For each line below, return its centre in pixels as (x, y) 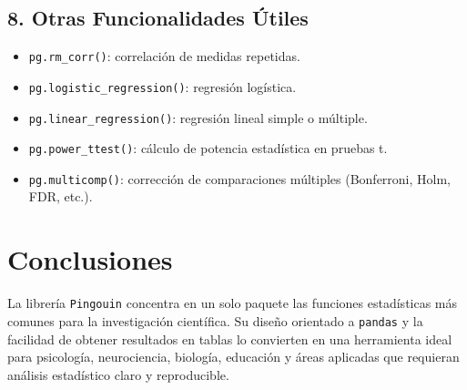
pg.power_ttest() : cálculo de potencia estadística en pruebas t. (208, 148)
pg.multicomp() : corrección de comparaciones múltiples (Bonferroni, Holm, (240, 178)
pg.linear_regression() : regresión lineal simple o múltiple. (198, 117)
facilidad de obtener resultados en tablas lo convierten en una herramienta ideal (230, 339)
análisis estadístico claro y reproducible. (118, 374)
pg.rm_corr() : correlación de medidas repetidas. (164, 56)
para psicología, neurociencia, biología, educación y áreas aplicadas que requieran (233, 357)
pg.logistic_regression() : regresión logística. (162, 86)
